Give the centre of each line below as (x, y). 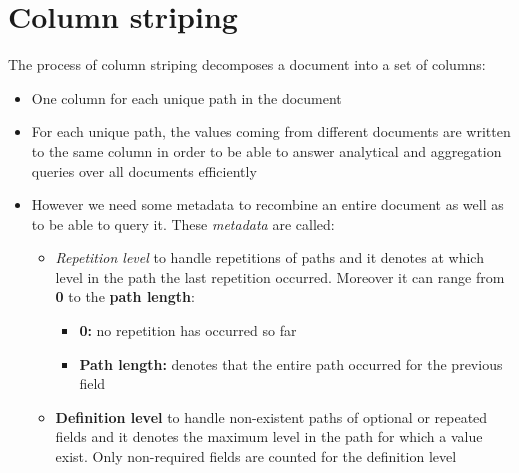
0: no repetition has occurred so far (188, 330)
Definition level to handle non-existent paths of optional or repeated (271, 416)
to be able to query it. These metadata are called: (183, 223)
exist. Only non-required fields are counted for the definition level (256, 456)
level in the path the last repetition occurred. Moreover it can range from (280, 276)
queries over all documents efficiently (144, 170)
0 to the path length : (125, 296)
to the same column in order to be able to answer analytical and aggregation (266, 150)
